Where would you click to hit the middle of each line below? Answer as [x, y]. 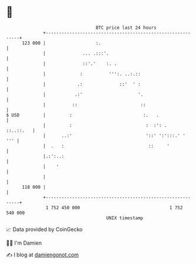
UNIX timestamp [125, 218]
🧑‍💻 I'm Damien [24, 243]
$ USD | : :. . [83, 115]
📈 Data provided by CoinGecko [44, 229]
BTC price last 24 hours [126, 28]
